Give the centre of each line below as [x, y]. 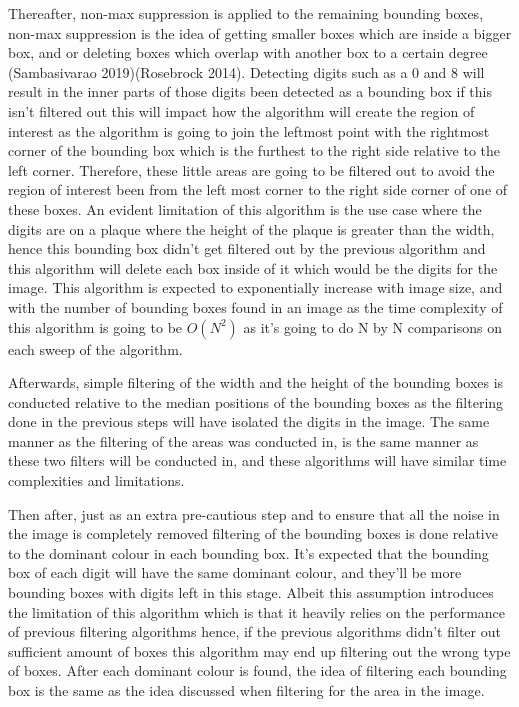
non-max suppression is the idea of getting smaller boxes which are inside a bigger [260, 32]
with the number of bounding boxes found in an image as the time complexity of [255, 306]
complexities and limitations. [96, 480]
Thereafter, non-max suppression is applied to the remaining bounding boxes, [246, 13]
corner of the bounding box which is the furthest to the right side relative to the [254, 150]
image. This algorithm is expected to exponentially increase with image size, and [255, 287]
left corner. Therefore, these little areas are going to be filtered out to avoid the [251, 169]
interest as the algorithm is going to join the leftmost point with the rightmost [249, 130]
